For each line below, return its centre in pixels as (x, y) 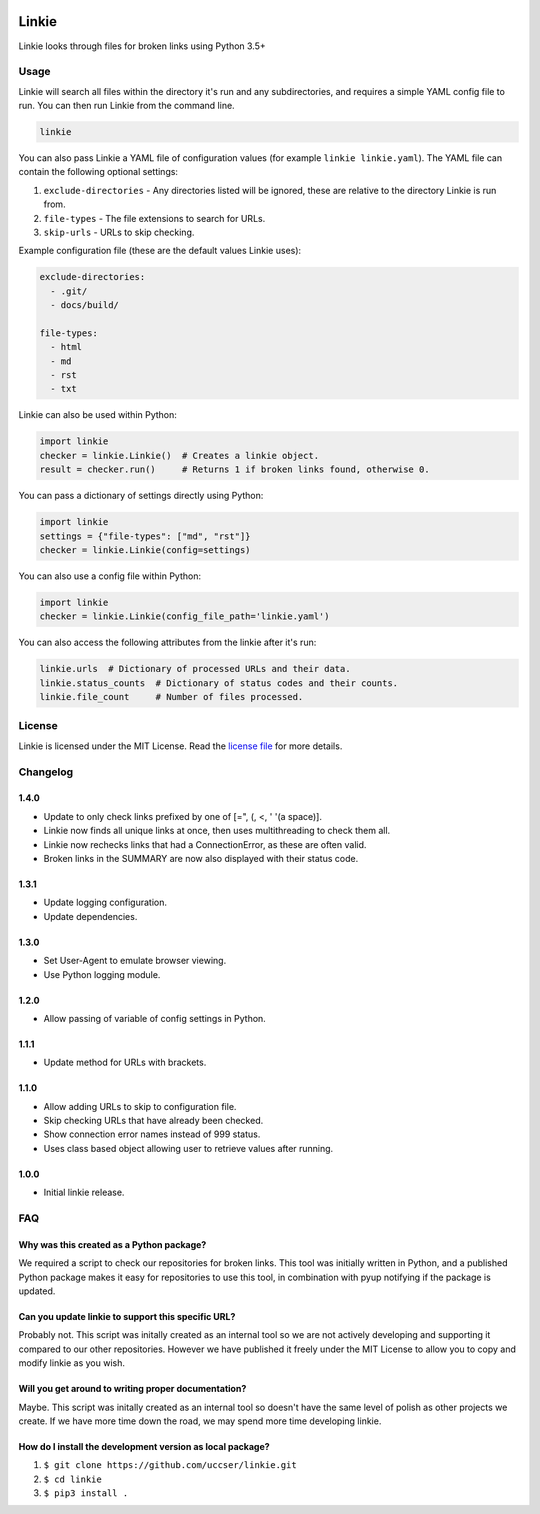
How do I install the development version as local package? (144, 1446)
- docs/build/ (85, 305)
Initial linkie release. (84, 1192)
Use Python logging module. (102, 974)
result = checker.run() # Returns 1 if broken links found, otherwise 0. (234, 469)
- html (66, 347)
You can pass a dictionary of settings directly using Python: (141, 496)
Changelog (46, 772)
